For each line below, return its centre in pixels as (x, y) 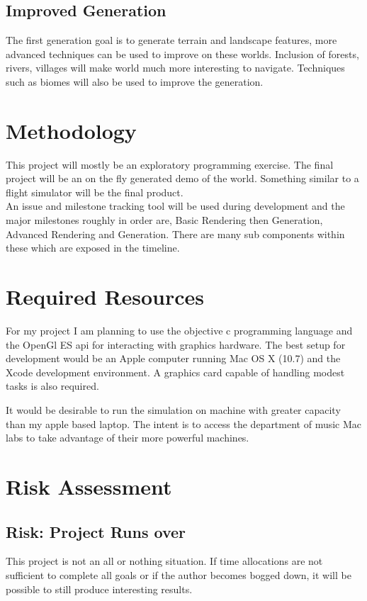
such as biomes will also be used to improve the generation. (135, 81)
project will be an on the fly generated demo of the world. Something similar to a (182, 178)
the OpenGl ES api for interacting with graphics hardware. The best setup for (176, 344)
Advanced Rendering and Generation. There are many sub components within (175, 234)
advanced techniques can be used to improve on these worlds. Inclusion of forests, (182, 54)
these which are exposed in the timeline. (93, 248)
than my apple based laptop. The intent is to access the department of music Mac (184, 423)
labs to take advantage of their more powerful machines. (128, 438)
